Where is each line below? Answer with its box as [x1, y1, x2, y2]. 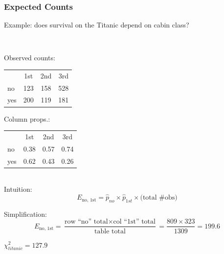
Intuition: [4, 184, 32, 194]
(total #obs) [140, 194, 178, 202]
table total [94, 228, 126, 235]
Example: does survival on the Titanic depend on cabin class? [4, 20, 189, 30]
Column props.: [4, 113, 50, 124]
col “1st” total [113, 218, 156, 226]
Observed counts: [4, 52, 55, 63]
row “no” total [64, 218, 108, 226]
